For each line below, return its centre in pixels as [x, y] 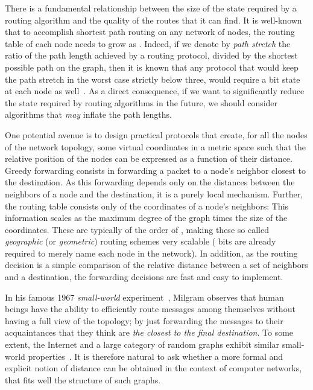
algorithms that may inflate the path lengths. [88, 114]
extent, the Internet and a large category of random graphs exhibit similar [142, 344]
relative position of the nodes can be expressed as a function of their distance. [149, 158]
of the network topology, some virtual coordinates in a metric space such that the [155, 146]
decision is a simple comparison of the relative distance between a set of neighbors [156, 265]
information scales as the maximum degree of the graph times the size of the [146, 218]
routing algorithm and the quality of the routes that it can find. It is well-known [153, 20]
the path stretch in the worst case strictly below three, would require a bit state [153, 79]
